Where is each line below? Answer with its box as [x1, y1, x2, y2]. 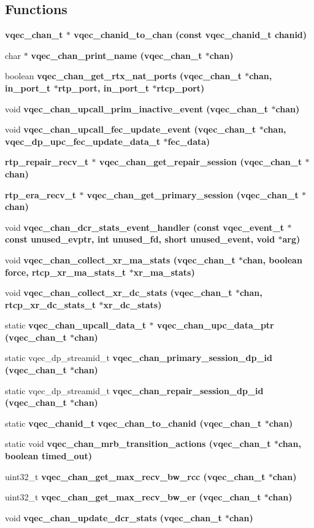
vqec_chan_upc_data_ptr [156, 319, 274, 332]
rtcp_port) [156, 81, 205, 94]
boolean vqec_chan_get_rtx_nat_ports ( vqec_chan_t [5, 69, 242, 82]
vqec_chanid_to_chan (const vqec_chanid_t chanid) [74, 28, 307, 41]
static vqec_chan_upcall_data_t [5, 319, 147, 332]
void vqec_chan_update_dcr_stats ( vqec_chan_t [5, 511, 222, 524]
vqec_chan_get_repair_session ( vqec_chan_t [99, 155, 302, 168]
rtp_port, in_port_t [58, 81, 150, 94]
